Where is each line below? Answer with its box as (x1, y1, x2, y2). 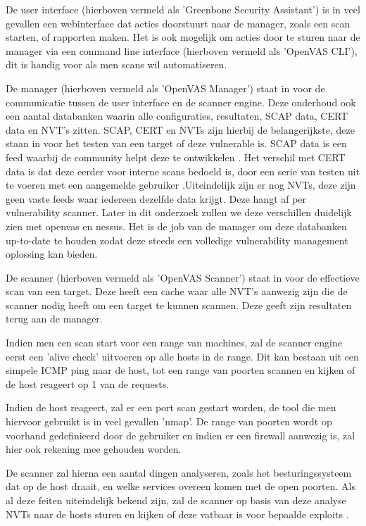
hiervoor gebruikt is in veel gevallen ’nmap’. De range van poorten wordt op (6, 414, 332, 429)
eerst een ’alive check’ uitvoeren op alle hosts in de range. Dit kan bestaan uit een (6, 349, 359, 363)
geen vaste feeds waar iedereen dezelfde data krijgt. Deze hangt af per (6, 191, 307, 206)
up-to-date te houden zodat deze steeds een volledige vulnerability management (6, 232, 348, 247)
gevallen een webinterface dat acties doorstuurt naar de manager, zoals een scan (6, 15, 351, 30)
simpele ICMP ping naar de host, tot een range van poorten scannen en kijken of (6, 363, 355, 377)
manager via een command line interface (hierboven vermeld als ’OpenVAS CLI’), (6, 43, 358, 58)
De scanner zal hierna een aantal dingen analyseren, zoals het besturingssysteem (6, 465, 352, 480)
